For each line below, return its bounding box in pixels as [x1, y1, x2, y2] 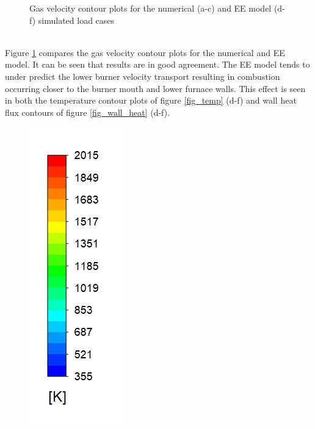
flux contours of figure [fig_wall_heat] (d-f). [5, 105, 170, 118]
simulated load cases [38, 13, 115, 26]
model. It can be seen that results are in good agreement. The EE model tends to [5, 58, 310, 71]
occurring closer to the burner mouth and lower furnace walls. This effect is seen [5, 82, 306, 94]
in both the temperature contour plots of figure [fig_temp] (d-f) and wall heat [5, 94, 297, 107]
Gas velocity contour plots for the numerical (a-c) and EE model [29, 2, 272, 14]
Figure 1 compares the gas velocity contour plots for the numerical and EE [5, 46, 285, 58]
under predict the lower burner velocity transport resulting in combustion [5, 69, 280, 82]
